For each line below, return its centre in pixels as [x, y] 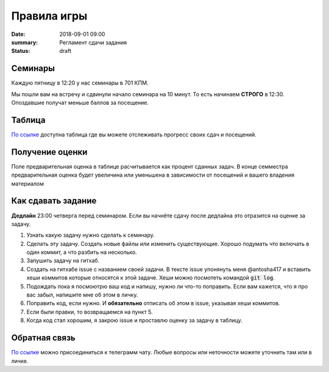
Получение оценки [49, 152]
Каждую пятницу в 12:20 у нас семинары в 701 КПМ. [80, 83]
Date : [18, 34]
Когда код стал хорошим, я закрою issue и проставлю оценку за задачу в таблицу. [135, 320]
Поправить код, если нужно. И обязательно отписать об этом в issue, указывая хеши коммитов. [153, 303]
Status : [21, 51]
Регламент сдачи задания [93, 42]
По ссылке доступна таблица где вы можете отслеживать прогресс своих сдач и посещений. [134, 135]
